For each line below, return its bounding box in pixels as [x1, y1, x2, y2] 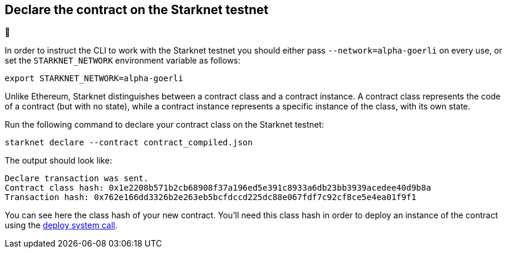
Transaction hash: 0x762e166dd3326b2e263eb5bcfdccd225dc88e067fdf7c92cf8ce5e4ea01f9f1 [5, 192, 416, 202]
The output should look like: [5, 155, 112, 166]
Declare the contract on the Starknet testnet [5, 2, 269, 17]
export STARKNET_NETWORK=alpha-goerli [5, 74, 184, 84]
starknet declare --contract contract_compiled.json [5, 138, 253, 148]
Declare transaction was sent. [5, 174, 149, 184]
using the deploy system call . [5, 220, 118, 231]
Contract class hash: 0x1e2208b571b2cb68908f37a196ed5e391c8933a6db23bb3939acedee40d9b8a [5, 183, 431, 193]
